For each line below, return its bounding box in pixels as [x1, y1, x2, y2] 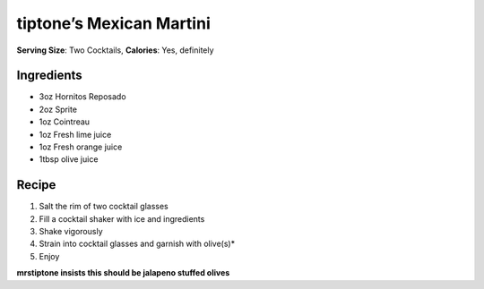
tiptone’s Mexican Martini [16, 13, 211, 33]
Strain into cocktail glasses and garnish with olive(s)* [39, 238, 236, 250]
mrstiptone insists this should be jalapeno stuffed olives [16, 268, 230, 278]
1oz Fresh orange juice [39, 141, 123, 152]
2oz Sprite [39, 104, 78, 115]
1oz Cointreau [39, 116, 90, 127]
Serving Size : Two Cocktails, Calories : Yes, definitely [16, 45, 214, 55]
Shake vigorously [39, 226, 103, 237]
